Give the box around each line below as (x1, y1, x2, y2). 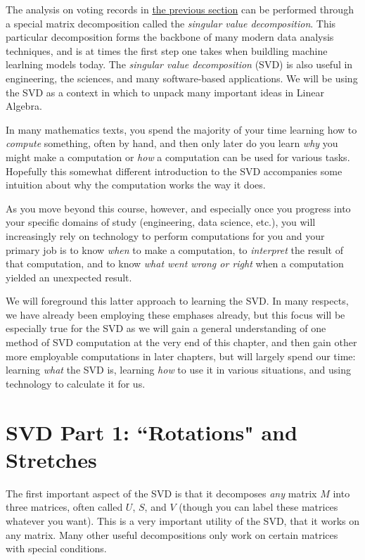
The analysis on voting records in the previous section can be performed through (6, 2, 354, 16)
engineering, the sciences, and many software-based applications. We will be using (6, 70, 358, 85)
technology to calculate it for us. (6, 376, 146, 390)
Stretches (6, 445, 97, 473)
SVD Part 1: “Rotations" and (6, 417, 297, 446)
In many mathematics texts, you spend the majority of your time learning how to (6, 122, 357, 136)
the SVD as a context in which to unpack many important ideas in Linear (6, 84, 324, 99)
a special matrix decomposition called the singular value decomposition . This (6, 15, 336, 30)
